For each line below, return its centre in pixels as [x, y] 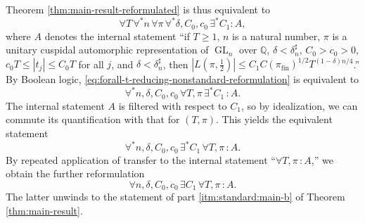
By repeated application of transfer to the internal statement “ [141, 159]
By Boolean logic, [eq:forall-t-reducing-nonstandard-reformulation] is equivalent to [182, 79]
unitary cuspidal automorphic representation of [107, 50]
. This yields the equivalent [274, 119]
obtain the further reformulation [75, 173]
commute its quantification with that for [93, 119]
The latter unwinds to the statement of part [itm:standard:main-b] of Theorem [175, 197]
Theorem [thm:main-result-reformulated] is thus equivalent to [138, 9]
